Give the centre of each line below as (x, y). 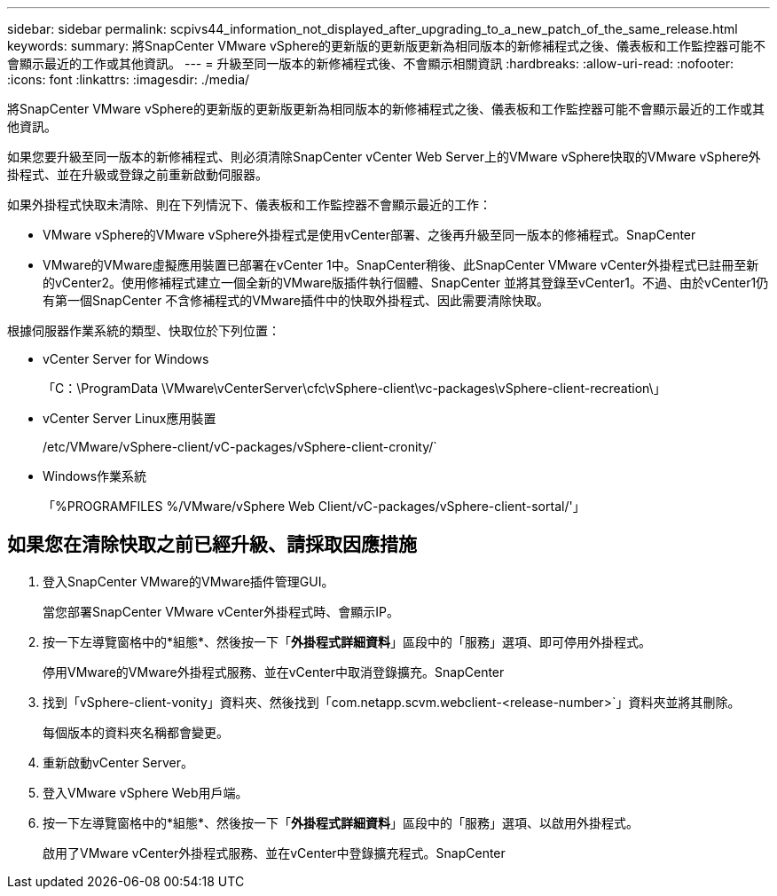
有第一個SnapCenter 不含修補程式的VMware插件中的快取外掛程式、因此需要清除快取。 (296, 300)
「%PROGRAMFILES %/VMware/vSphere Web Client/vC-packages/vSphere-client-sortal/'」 (314, 506)
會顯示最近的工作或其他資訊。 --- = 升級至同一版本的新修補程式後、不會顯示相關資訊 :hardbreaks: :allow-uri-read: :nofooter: (371, 63)
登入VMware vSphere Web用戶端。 (145, 792)
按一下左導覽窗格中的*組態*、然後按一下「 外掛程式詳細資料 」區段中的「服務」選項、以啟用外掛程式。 (341, 822)
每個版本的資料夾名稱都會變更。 (136, 732)
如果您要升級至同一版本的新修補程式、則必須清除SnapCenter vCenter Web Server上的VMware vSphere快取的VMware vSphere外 (384, 157)
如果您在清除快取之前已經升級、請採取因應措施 (212, 545)
